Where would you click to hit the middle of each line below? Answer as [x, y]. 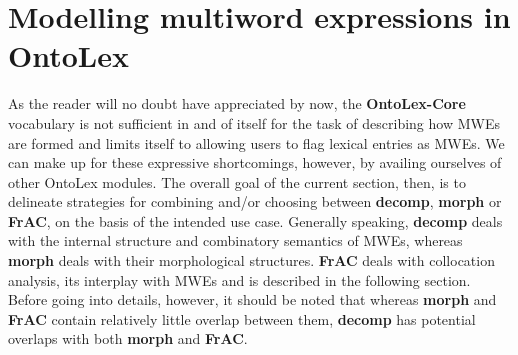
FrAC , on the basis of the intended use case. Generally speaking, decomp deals [255, 220]
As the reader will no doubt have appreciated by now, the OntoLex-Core [237, 103]
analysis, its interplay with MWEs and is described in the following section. [239, 279]
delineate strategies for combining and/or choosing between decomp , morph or [255, 201]
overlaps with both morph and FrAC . [128, 338]
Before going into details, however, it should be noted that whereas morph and [252, 299]
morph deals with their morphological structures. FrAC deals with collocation [251, 260]
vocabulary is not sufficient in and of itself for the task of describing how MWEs [254, 122]
